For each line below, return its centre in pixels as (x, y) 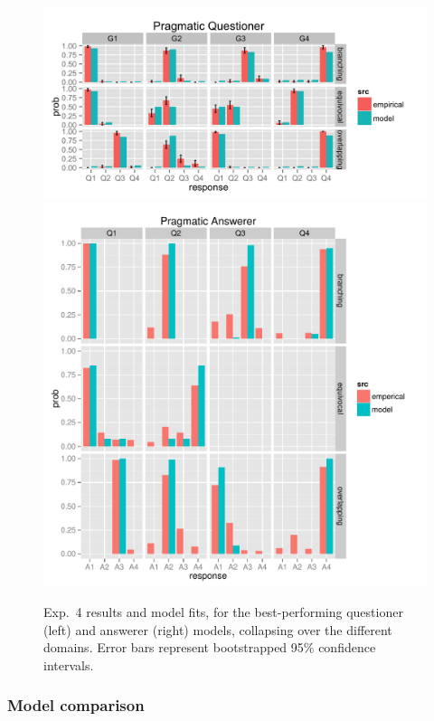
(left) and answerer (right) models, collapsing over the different (218, 629)
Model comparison (76, 705)
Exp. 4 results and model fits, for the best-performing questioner (223, 612)
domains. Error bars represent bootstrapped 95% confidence (210, 647)
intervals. (69, 664)
